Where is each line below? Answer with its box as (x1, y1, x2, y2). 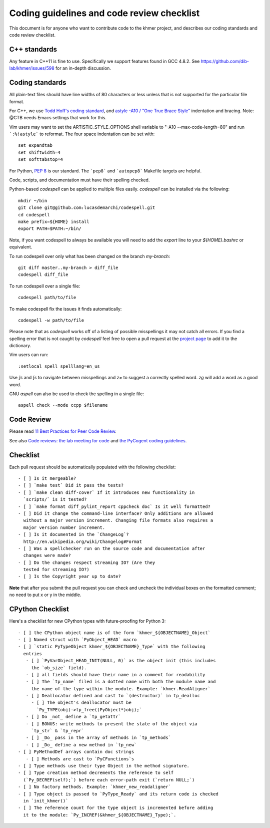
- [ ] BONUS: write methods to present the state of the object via (25, 721, 197, 726)
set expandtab (18, 143, 52, 148)
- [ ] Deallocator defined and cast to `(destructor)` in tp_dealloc (25, 693, 200, 699)
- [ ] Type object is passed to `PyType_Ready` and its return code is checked (18, 791, 218, 796)
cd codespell (18, 212, 50, 217)
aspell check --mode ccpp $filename (18, 402, 108, 408)
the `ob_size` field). (31, 665, 87, 671)
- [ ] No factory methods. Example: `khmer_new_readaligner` (18, 784, 171, 790)
